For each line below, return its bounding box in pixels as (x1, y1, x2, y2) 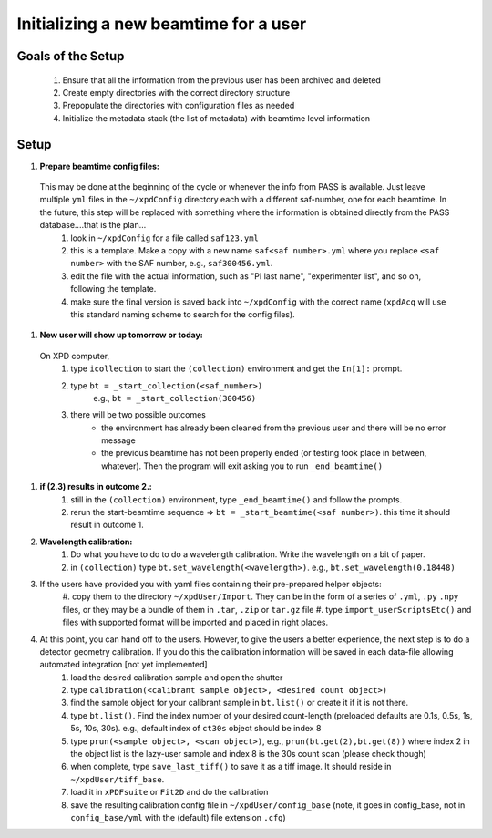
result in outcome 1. (70, 520, 145, 531)
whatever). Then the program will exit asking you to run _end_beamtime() (101, 460, 383, 471)
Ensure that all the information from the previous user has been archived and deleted (62, 74, 382, 86)
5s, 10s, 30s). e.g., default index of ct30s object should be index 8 (70, 723, 322, 734)
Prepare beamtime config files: (39, 160, 159, 171)
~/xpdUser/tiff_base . (70, 773, 165, 784)
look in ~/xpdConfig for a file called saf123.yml (70, 233, 260, 243)
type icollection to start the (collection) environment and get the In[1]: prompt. (70, 363, 403, 374)
